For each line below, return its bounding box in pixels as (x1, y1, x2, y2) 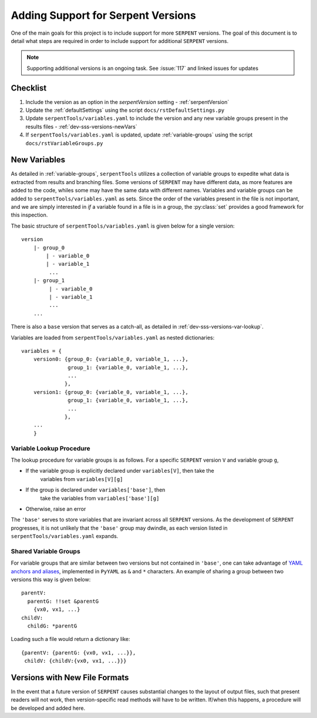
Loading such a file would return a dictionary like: (11, 636, 130, 643)
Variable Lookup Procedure (11, 444, 90, 452)
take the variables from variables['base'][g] (40, 495, 160, 502)
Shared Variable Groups (11, 547, 80, 555)
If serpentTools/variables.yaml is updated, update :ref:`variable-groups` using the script (25, 131, 253, 138)
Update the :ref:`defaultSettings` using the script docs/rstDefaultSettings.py (25, 106, 225, 114)
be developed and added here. (11, 704, 85, 712)
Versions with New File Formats (11, 672, 129, 682)
